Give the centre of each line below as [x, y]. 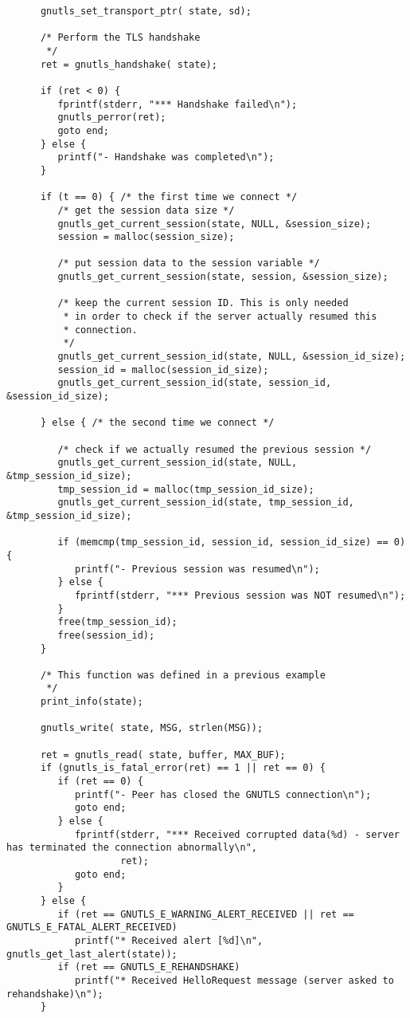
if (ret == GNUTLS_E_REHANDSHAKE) [149, 967]
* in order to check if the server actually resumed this [220, 317]
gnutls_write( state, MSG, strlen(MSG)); [152, 728]
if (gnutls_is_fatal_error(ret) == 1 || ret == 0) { [183, 768]
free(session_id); [106, 635]
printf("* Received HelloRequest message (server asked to [234, 980]
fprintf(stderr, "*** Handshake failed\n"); [178, 104]
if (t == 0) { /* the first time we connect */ [169, 197]
